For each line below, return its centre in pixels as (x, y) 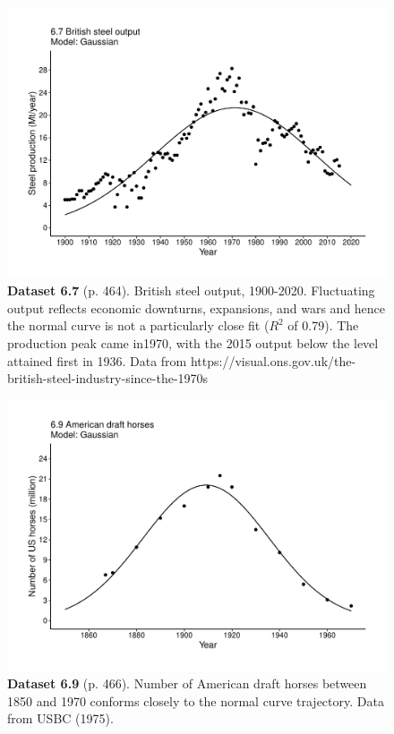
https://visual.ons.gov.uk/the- (273, 360)
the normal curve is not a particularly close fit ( (138, 325)
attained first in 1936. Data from (97, 360)
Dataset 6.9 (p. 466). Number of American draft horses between (187, 683)
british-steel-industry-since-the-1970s (108, 378)
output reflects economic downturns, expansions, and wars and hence (197, 307)
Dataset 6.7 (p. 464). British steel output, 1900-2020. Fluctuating (191, 290)
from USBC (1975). (60, 718)
